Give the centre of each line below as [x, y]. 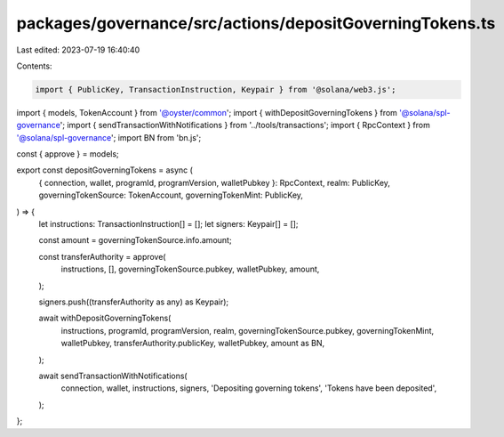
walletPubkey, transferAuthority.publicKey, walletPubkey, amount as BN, [193, 344]
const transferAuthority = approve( [102, 256]
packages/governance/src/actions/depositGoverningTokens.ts [256, 23]
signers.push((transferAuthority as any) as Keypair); [134, 302]
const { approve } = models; [68, 154]
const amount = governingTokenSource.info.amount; [135, 240]
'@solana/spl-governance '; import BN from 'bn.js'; [109, 137]
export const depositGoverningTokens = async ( [104, 170]
